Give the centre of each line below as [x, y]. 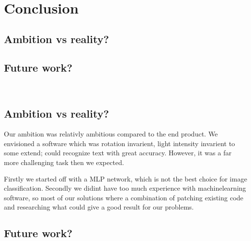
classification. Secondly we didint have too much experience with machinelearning [125, 188]
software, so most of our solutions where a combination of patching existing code [124, 197]
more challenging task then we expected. [64, 162]
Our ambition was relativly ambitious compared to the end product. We [111, 134]
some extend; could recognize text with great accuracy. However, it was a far [118, 153]
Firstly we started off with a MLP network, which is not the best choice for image [125, 178]
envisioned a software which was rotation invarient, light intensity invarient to [119, 143]
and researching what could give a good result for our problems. [99, 207]
